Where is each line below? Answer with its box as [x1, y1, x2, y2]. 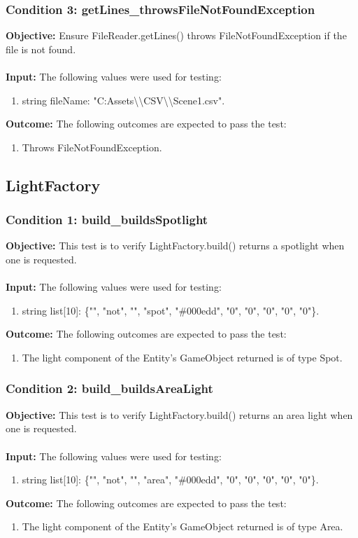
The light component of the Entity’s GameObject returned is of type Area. [22, 519, 343, 534]
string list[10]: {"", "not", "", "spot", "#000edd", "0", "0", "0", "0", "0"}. [22, 303, 320, 317]
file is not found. [6, 41, 76, 56]
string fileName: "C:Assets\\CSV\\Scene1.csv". [22, 92, 225, 107]
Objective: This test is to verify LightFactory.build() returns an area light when [6, 407, 353, 422]
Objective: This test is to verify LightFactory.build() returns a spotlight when [6, 238, 345, 253]
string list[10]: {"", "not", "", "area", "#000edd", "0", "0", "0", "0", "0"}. [22, 472, 319, 487]
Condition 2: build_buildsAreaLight [6, 380, 213, 397]
